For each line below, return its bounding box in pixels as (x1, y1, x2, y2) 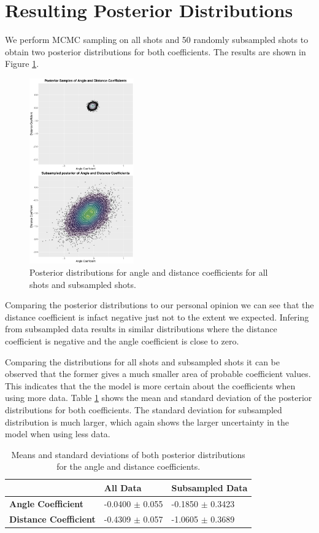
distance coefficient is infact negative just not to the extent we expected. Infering (5, 310, 309, 323)
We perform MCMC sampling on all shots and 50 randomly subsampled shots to (5, 33, 309, 46)
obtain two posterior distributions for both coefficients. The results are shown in (5, 45, 306, 58)
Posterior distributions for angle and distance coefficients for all (29, 266, 268, 278)
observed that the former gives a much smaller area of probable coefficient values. (5, 367, 311, 380)
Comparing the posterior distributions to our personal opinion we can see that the (5, 298, 314, 311)
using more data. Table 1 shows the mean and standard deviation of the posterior (5, 391, 312, 404)
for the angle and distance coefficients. (56, 460, 201, 473)
